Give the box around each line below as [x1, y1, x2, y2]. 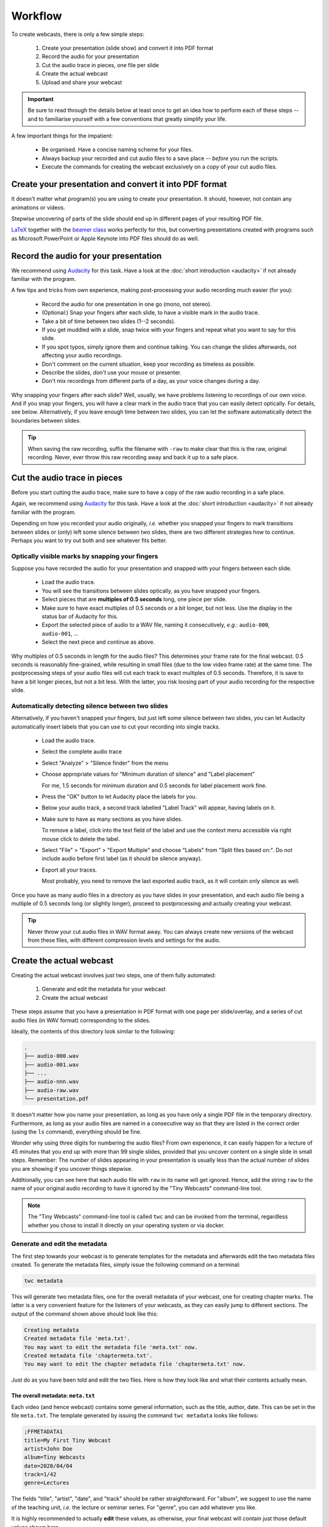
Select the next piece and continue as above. [41, 638, 155, 646]
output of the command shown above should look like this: [11, 1310, 158, 1317]
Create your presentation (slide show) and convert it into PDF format [41, 44, 214, 51]
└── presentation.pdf [24, 1095, 89, 1102]
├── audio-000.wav [24, 1052, 79, 1060]
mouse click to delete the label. [41, 835, 120, 842]
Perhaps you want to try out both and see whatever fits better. [11, 536, 168, 544]
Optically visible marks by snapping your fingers [11, 552, 158, 560]
